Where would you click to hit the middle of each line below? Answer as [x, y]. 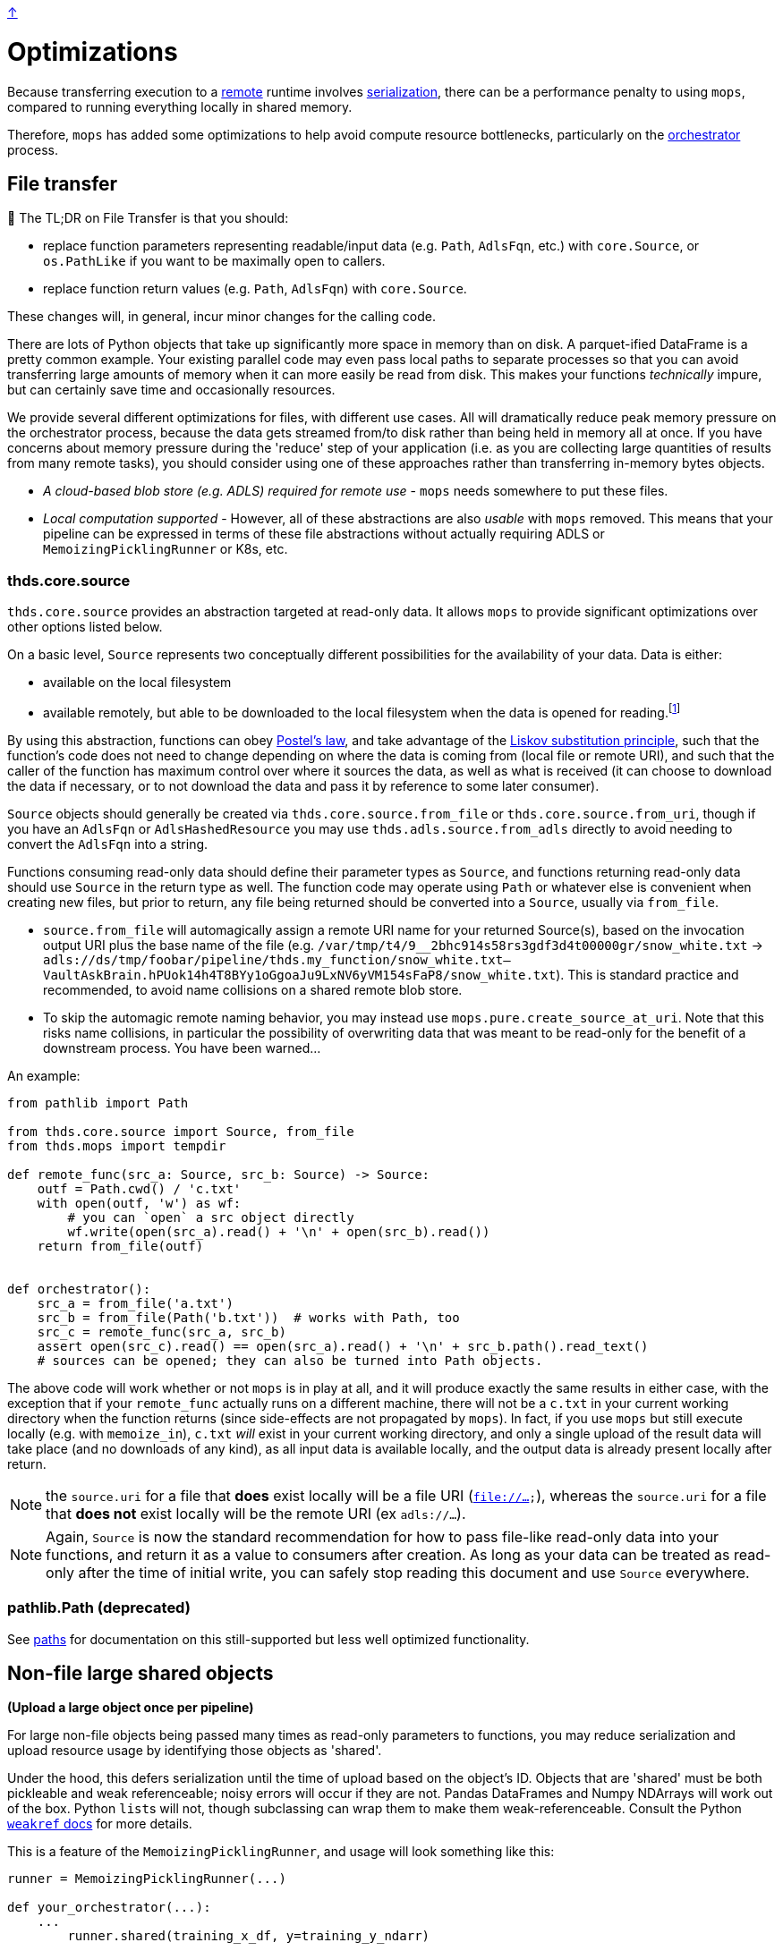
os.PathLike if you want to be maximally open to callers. [214, 261]
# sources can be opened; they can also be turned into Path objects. [290, 1360]
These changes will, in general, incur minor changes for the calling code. [221, 317]
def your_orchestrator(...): [109, 1908]
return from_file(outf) [120, 1246]
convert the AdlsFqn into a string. [108, 844]
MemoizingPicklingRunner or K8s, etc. [166, 549]
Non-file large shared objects [140, 1673]
